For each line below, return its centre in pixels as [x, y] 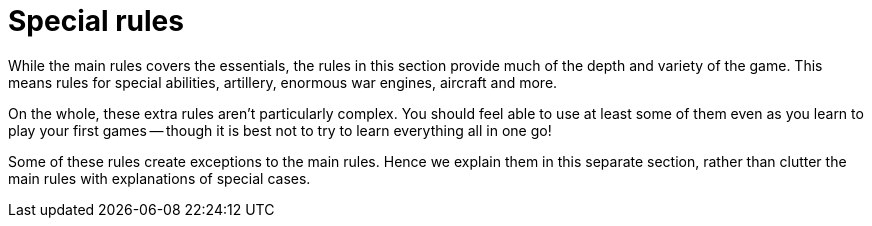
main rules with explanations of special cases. [159, 178]
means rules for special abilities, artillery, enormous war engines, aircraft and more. [283, 82]
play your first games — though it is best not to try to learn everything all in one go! [280, 130]
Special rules [96, 21]
